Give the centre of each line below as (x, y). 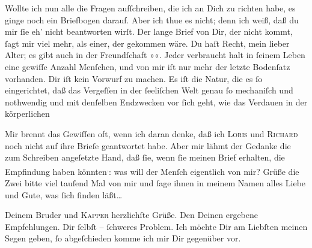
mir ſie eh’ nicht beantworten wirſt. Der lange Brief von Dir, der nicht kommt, (149, 31)
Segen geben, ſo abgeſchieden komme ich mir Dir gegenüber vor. (123, 238)
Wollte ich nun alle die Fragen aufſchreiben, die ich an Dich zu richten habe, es (150, 8)
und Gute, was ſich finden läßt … (64, 194)
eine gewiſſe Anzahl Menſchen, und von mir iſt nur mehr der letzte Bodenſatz (148, 66)
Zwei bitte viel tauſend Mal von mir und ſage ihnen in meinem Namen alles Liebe (155, 182)
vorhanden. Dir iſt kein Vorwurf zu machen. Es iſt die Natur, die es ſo (134, 78)
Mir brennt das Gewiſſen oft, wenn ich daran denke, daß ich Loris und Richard (151, 133)
